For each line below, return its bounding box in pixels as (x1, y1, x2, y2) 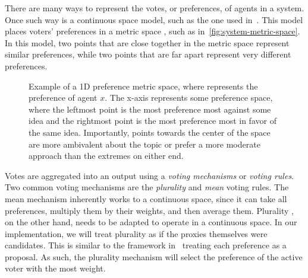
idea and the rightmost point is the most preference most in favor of (29, 114, 276, 127)
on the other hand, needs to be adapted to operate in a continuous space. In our (5, 216, 297, 228)
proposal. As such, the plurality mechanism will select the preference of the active (5, 250, 303, 263)
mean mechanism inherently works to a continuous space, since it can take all (5, 192, 287, 204)
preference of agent (29, 91, 98, 104)
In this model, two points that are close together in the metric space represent (5, 36, 290, 49)
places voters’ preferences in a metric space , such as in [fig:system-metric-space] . (5, 25, 300, 37)
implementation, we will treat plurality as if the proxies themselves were (5, 227, 268, 239)
